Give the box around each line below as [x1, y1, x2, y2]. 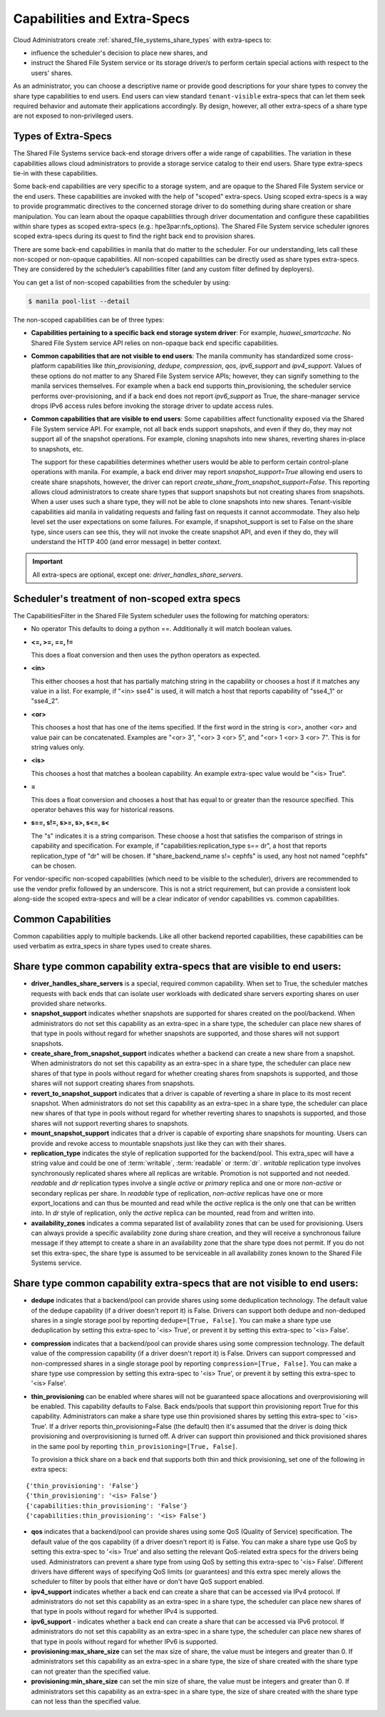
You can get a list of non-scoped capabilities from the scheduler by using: [13, 278, 231, 287]
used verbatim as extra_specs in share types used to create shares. [13, 942, 212, 950]
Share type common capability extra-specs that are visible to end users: [13, 960, 342, 973]
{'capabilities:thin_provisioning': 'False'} [26, 1502, 188, 1510]
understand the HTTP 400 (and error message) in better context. [31, 538, 222, 546]
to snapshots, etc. [31, 444, 84, 453]
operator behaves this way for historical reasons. [31, 805, 175, 814]
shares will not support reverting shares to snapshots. [31, 1119, 189, 1127]
